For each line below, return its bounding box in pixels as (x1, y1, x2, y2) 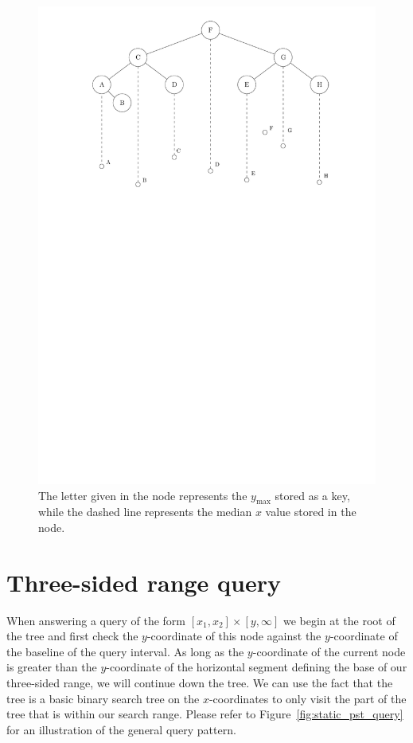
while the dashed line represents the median (38, 503, 252, 520)
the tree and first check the (6, 628, 138, 644)
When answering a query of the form (6, 612, 185, 628)
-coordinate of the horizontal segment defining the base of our (106, 659, 407, 675)
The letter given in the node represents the (38, 487, 247, 503)
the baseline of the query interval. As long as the (6, 643, 244, 659)
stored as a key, (275, 487, 350, 503)
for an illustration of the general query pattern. (6, 721, 236, 737)
